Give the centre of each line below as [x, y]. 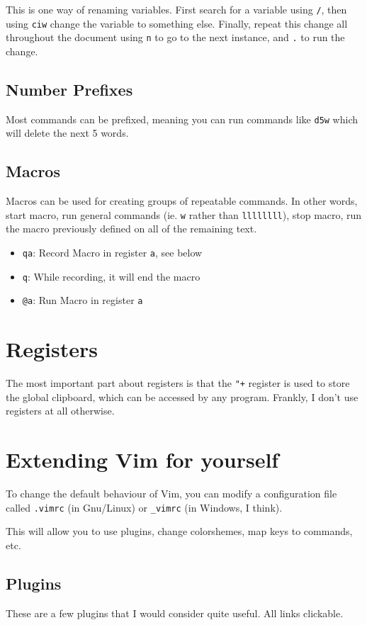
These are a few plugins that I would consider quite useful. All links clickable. [175, 613]
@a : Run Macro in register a [83, 300]
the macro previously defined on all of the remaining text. [131, 229]
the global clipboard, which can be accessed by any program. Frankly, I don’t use [182, 396]
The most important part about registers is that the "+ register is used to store [178, 383]
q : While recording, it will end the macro [111, 276]
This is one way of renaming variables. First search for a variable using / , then [176, 9]
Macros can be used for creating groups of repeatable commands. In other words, [182, 201]
